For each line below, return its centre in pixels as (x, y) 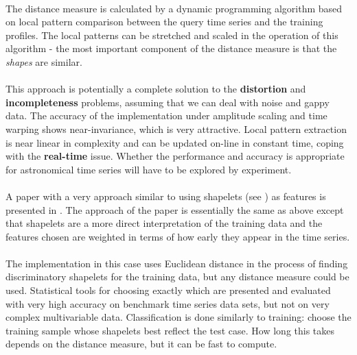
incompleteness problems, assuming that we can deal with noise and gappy (168, 102)
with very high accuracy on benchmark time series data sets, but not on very (168, 303)
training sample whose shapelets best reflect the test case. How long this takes (170, 330)
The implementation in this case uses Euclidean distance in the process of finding (177, 263)
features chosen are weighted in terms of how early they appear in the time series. (178, 236)
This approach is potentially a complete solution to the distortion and (156, 89)
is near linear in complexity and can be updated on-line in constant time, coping (175, 142)
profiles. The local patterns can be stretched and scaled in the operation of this (172, 35)
